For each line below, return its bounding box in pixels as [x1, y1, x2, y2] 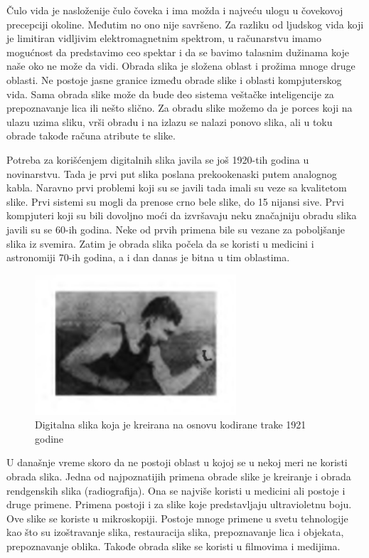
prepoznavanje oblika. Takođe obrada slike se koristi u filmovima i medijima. [6, 538, 341, 553]
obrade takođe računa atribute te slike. [6, 128, 176, 143]
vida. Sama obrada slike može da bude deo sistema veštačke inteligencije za [6, 86, 334, 101]
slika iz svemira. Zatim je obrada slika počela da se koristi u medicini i [6, 236, 314, 251]
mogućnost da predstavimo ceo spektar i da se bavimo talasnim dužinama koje [6, 44, 349, 59]
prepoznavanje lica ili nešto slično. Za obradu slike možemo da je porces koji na [6, 100, 353, 115]
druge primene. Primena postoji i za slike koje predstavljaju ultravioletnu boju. [6, 497, 352, 512]
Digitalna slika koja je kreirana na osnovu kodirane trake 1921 [35, 417, 306, 432]
